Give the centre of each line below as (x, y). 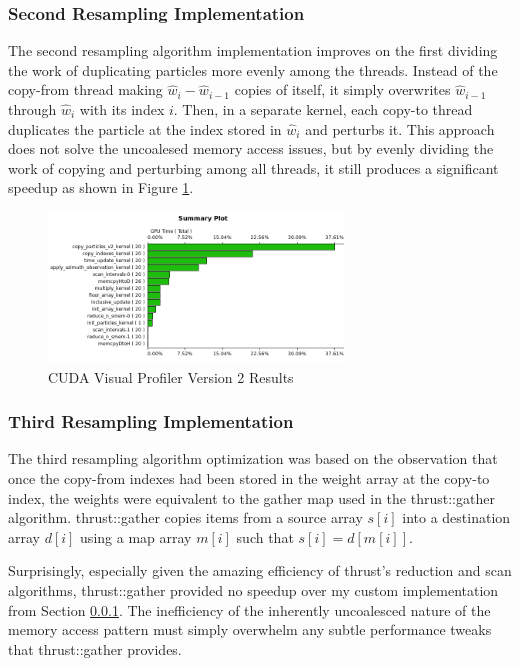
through (32, 109)
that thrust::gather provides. (95, 648)
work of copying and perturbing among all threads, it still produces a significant (253, 167)
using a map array (136, 536)
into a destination (456, 517)
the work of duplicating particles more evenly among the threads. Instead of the (253, 69)
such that (265, 536)
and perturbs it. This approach (400, 128)
